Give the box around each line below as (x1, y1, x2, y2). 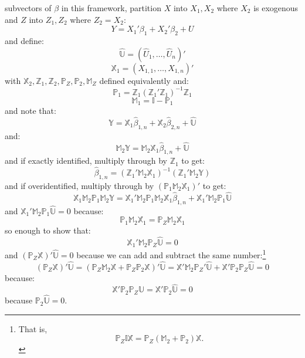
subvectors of (5, 2, 52, 13)
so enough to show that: (5, 224, 91, 236)
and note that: (5, 104, 56, 117)
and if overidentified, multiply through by (5, 179, 154, 191)
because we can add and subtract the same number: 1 (76, 247, 266, 261)
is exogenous (253, 2, 299, 13)
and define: (5, 34, 44, 46)
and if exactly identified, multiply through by (5, 154, 167, 167)
